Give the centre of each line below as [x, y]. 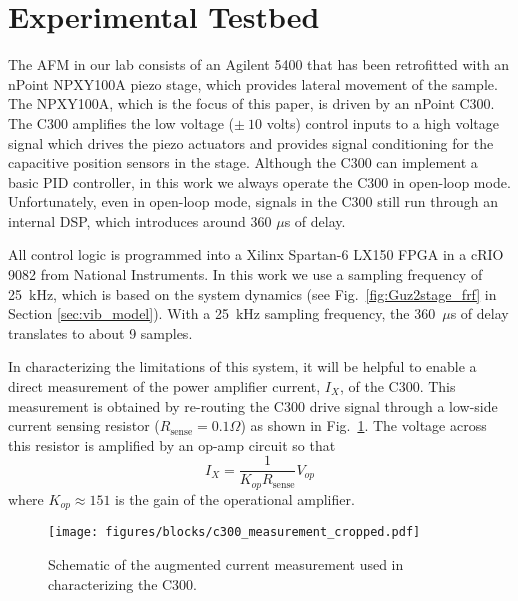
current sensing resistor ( [84, 425]
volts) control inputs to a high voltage [383, 122]
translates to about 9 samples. [100, 332]
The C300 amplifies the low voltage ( [121, 122]
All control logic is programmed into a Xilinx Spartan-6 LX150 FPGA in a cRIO [256, 254]
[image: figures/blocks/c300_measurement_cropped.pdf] [234, 532]
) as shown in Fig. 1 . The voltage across [363, 425]
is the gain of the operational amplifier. [235, 498]
